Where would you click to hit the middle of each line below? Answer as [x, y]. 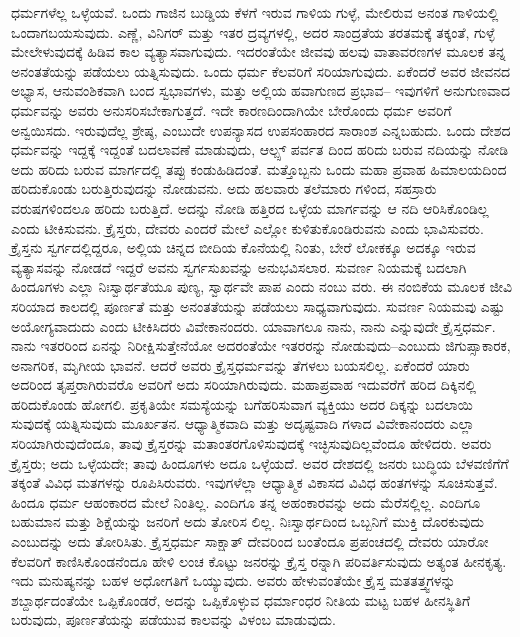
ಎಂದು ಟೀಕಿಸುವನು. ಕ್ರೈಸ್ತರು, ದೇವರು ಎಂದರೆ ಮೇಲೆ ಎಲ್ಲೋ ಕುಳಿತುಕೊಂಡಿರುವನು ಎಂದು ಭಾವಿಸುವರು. [247, 227]
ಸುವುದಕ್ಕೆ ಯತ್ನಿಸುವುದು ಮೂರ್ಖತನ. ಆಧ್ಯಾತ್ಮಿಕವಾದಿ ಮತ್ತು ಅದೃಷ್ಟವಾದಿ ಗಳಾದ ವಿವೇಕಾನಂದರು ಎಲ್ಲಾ [243, 423]
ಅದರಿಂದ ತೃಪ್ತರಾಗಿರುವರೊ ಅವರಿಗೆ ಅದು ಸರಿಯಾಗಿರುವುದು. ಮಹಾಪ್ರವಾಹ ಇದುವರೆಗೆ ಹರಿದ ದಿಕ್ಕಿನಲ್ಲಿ [244, 384]
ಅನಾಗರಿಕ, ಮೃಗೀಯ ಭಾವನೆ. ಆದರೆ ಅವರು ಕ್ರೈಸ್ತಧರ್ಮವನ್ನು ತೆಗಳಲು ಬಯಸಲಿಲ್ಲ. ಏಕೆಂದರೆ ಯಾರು [240, 364]
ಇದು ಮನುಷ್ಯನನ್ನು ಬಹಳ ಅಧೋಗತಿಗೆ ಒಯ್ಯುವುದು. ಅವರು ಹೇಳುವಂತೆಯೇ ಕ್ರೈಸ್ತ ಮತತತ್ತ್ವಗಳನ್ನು [233, 580]
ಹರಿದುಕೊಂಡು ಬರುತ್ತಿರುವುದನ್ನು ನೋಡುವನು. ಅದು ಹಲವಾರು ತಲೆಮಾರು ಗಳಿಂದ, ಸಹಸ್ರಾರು [224, 188]
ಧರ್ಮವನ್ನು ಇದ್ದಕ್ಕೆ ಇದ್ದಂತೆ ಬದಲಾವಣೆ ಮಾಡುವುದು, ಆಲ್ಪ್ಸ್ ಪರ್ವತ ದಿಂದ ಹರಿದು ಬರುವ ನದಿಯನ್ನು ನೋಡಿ [260, 149]
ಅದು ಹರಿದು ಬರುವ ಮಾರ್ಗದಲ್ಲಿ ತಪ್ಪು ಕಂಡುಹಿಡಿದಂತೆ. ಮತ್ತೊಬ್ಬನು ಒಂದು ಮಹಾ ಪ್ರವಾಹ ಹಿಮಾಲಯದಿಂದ [259, 168]
